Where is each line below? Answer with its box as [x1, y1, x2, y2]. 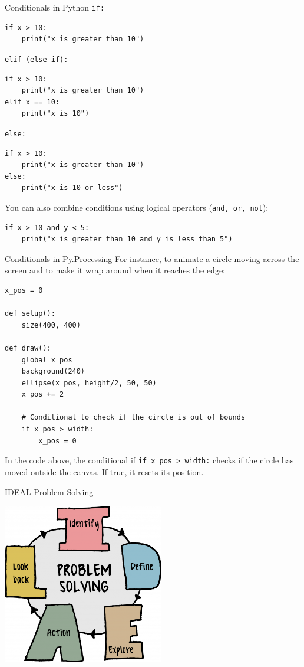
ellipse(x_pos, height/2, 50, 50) [21, 378, 157, 387]
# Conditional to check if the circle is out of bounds [21, 413, 246, 422]
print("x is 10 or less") [21, 184, 123, 192]
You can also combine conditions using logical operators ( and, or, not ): [5, 201, 269, 213]
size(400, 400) [21, 321, 81, 329]
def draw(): [5, 344, 51, 352]
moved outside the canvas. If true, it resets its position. [5, 465, 204, 478]
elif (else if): [5, 55, 68, 64]
